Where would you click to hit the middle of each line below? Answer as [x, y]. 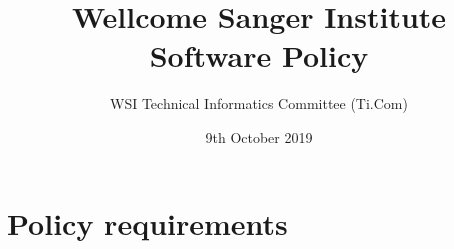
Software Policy [259, 55]
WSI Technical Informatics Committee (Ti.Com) [259, 103]
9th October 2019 [259, 136]
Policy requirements [147, 222]
